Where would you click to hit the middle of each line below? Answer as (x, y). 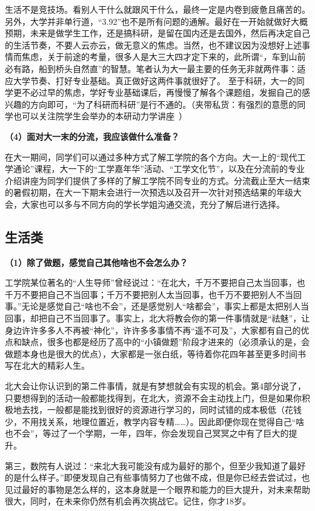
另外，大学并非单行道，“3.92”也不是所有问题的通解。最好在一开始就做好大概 (157, 21)
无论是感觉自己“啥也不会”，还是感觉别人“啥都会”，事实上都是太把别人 (161, 306)
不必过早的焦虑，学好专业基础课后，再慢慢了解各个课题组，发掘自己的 (161, 92)
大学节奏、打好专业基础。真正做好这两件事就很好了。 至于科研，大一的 (154, 80)
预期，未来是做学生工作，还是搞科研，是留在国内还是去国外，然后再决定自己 (157, 33)
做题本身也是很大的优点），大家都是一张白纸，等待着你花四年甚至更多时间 (151, 353)
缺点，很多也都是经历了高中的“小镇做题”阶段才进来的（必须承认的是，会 (166, 342)
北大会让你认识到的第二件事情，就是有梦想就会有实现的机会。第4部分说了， (155, 386)
